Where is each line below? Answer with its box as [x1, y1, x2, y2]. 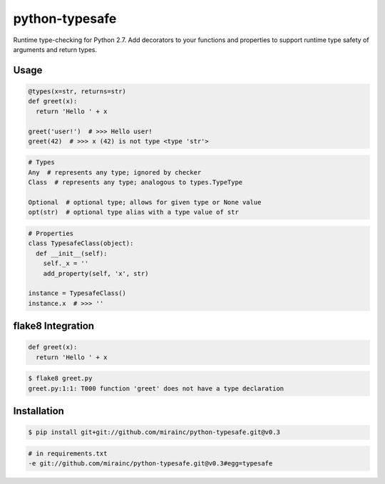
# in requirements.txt [28, 449, 108, 458]
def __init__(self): [36, 249, 108, 257]
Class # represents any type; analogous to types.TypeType [28, 178, 243, 187]
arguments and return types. [13, 45, 98, 53]
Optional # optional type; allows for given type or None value [28, 198, 262, 207]
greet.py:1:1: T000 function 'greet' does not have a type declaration [28, 384, 284, 392]
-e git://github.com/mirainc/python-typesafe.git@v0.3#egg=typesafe [28, 460, 273, 468]
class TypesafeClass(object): [28, 240, 134, 247]
